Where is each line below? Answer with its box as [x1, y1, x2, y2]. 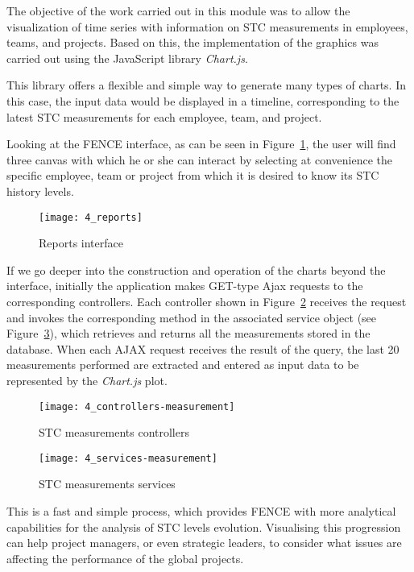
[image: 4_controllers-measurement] [39, 400, 235, 412]
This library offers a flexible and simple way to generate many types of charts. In [6, 77, 406, 93]
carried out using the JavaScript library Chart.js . [6, 49, 248, 66]
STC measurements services [39, 475, 176, 492]
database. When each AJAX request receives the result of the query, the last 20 [6, 340, 400, 357]
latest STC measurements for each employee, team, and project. [6, 108, 322, 125]
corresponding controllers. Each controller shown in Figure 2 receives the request [6, 292, 407, 309]
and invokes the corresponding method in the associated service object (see [6, 309, 377, 325]
